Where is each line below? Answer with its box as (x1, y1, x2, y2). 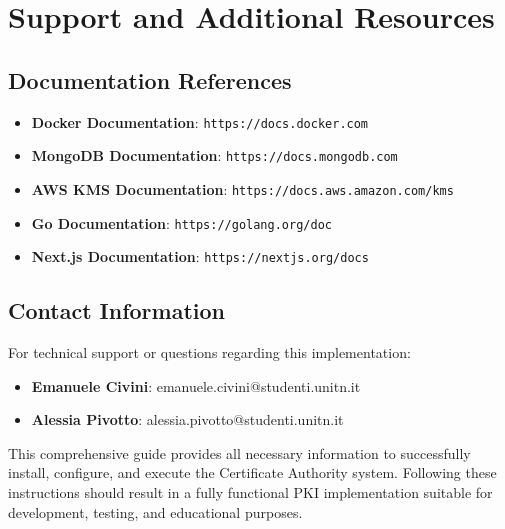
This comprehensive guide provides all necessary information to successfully (8, 442, 471, 463)
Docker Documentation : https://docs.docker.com (31, 111, 369, 132)
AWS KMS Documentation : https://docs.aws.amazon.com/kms (31, 178, 454, 199)
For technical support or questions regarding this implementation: (8, 342, 411, 363)
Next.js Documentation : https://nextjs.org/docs (31, 246, 369, 267)
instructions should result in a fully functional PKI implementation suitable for (8, 482, 493, 503)
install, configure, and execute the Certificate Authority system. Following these (8, 462, 497, 483)
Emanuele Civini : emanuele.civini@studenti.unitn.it (31, 375, 361, 396)
